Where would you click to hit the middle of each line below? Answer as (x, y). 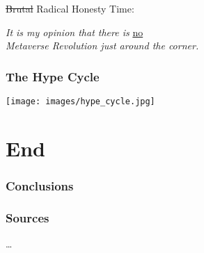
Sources (28, 217)
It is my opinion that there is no (74, 32)
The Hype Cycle (53, 76)
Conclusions (40, 185)
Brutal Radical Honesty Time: (70, 8)
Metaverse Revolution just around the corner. (102, 46)
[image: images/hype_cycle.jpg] (80, 101)
